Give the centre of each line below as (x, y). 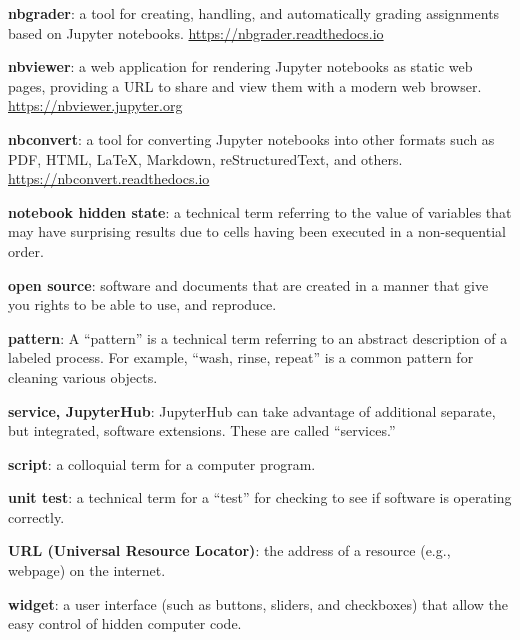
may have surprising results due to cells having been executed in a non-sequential (257, 231)
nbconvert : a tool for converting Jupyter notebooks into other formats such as (251, 138)
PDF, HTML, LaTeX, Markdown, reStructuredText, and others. (205, 158)
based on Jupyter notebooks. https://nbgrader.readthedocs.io (196, 32)
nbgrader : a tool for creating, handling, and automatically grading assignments (254, 13)
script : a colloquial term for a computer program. (162, 463)
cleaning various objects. (83, 376)
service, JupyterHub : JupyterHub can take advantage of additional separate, (252, 410)
